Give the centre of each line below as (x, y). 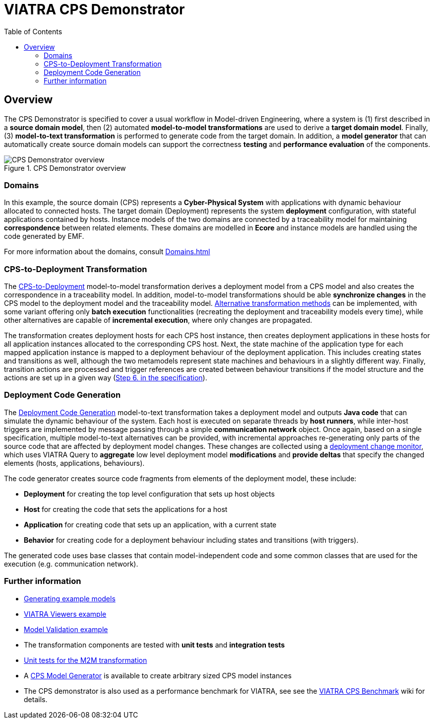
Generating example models (70, 598)
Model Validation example (66, 629)
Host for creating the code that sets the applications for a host (126, 509)
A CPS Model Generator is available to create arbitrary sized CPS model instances (158, 675)
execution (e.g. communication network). (71, 564)
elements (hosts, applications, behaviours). (74, 463)
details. (36, 699)
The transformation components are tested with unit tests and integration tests (155, 645)
